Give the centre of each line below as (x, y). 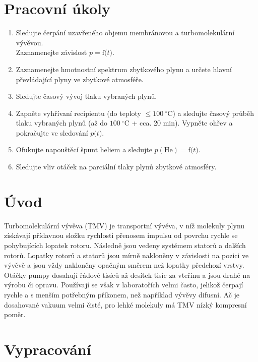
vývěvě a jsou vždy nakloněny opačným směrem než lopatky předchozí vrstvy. (124, 265)
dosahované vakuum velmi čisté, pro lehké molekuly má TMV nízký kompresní (125, 304)
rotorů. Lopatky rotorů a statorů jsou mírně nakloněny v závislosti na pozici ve (126, 255)
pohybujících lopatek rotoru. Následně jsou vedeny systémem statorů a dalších (125, 245)
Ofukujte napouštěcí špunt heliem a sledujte (84, 149)
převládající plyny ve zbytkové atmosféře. (80, 79)
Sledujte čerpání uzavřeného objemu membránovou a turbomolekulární (125, 33)
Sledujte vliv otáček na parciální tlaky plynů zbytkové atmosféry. (116, 167)
